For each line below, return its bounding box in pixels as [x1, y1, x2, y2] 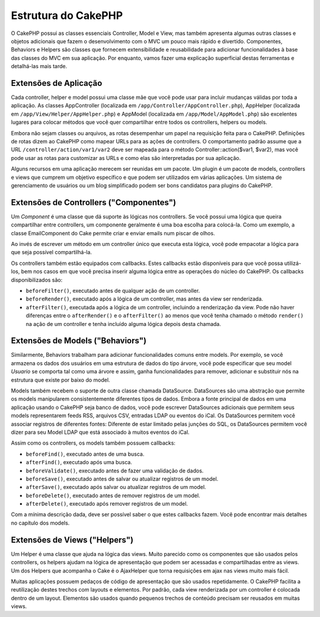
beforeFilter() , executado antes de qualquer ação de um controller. [25, 287, 200, 294]
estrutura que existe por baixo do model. [11, 376, 110, 383]
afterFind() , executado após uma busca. [25, 459, 133, 466]
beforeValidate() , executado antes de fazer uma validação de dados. [25, 467, 204, 474]
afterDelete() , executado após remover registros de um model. [25, 500, 188, 507]
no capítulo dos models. [11, 519, 70, 526]
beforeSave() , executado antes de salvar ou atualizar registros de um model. [25, 475, 219, 482]
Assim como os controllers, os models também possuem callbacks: [11, 439, 176, 447]
